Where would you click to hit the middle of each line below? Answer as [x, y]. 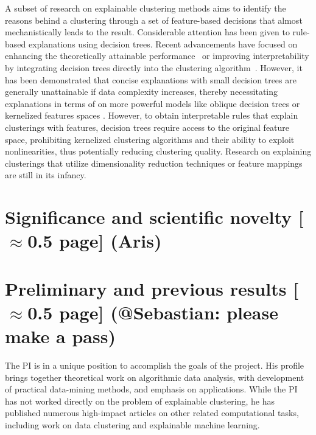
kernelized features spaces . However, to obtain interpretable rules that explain [152, 115]
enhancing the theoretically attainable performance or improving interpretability [157, 56]
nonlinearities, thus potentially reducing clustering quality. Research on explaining [158, 151]
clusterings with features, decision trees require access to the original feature [147, 127]
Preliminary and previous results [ [152, 288]
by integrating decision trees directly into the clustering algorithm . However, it [154, 67]
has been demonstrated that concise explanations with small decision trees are [151, 79]
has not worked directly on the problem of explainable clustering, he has [140, 401]
